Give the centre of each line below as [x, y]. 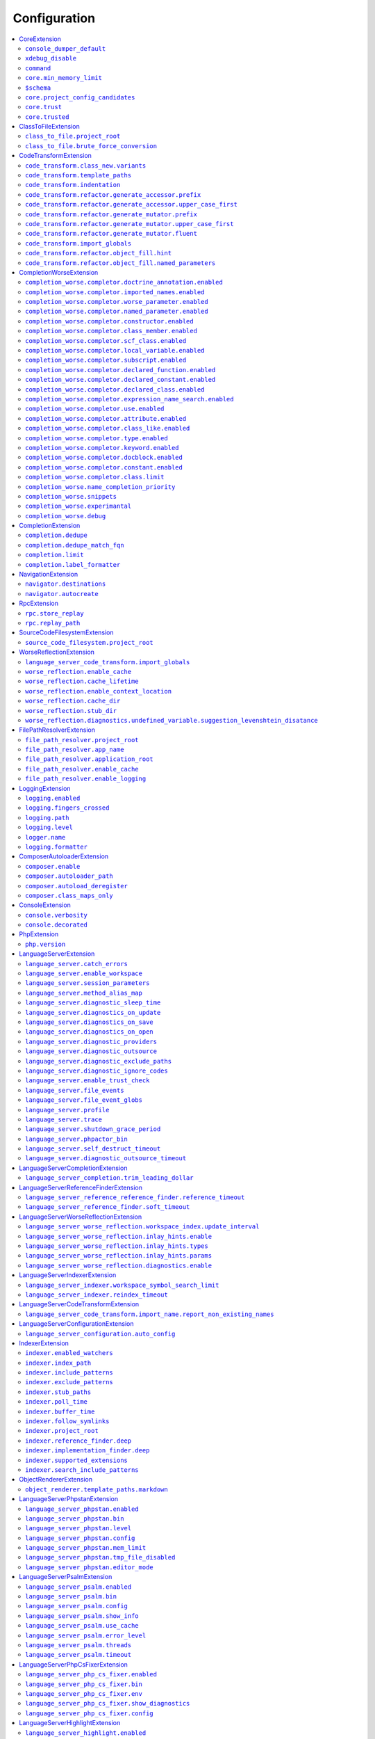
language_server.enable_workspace [84, 973]
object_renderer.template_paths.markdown [97, 1489]
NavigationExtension [49, 575]
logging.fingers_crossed [67, 808]
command [38, 68]
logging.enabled [53, 799]
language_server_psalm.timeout [78, 1655]
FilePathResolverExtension [57, 730]
